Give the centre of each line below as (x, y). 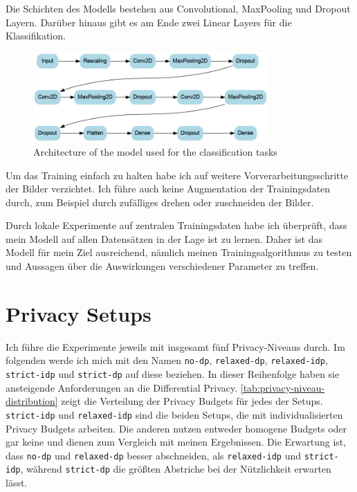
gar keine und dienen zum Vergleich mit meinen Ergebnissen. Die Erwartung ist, (176, 442)
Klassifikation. (36, 36)
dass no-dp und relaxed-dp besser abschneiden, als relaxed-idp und (153, 455)
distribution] (32, 401)
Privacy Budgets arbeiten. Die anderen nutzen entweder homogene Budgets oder (176, 428)
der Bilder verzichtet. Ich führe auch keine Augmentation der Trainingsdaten (168, 189)
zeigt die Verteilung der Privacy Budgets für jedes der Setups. (192, 401)
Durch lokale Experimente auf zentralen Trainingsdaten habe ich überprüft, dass (176, 225)
